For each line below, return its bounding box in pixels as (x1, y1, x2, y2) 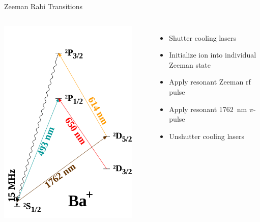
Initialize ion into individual (169, 49, 256, 60)
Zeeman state (169, 59, 211, 70)
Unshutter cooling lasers (169, 130, 245, 141)
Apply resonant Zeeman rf (169, 76, 251, 87)
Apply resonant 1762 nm (169, 103, 247, 114)
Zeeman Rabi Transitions (4, 1, 82, 11)
